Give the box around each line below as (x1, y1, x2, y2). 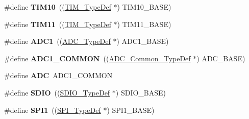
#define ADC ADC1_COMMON (4, 70, 113, 81)
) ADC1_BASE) (116, 36, 169, 46)
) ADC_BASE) (196, 53, 245, 63)
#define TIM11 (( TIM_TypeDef (4, 18, 111, 29)
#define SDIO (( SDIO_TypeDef (4, 87, 110, 98)
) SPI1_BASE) (107, 104, 155, 115)
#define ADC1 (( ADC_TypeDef (4, 36, 111, 46)
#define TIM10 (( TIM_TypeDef (4, 2, 111, 12)
